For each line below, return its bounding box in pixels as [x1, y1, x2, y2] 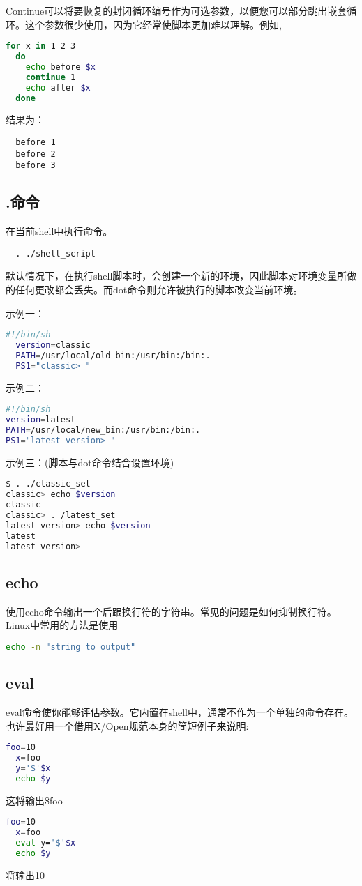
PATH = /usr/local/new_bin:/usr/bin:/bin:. [6, 425, 201, 436]
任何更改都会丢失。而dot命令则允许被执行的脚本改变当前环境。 [15, 282, 303, 297]
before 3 [15, 160, 56, 171]
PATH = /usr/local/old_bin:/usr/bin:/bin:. [15, 350, 211, 360]
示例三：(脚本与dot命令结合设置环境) [6, 455, 174, 469]
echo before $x [25, 61, 96, 72]
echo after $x [25, 82, 91, 93]
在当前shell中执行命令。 [6, 224, 113, 238]
